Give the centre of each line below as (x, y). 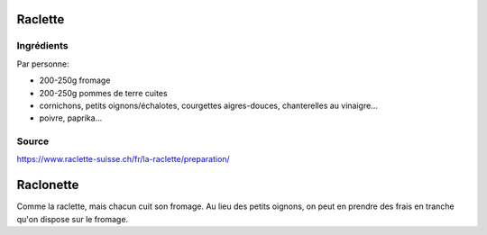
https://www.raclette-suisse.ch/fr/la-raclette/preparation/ (123, 159)
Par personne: (43, 64)
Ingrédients (42, 46)
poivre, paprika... (71, 118)
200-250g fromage (75, 80)
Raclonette (48, 185)
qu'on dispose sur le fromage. (73, 219)
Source (33, 141)
